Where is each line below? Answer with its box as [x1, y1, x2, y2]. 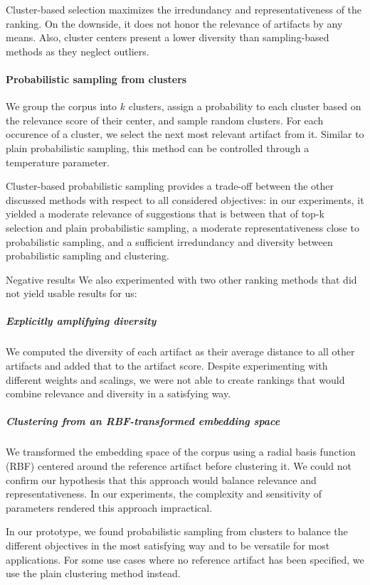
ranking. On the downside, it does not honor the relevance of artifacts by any [6, 16, 343, 31]
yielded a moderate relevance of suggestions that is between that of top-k [6, 206, 324, 221]
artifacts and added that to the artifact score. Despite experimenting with [6, 358, 328, 373]
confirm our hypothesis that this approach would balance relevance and [6, 472, 317, 487]
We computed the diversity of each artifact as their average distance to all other [6, 344, 355, 359]
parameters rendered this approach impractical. [6, 500, 213, 515]
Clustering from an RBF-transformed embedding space [6, 414, 280, 429]
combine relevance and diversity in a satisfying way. [6, 386, 231, 401]
